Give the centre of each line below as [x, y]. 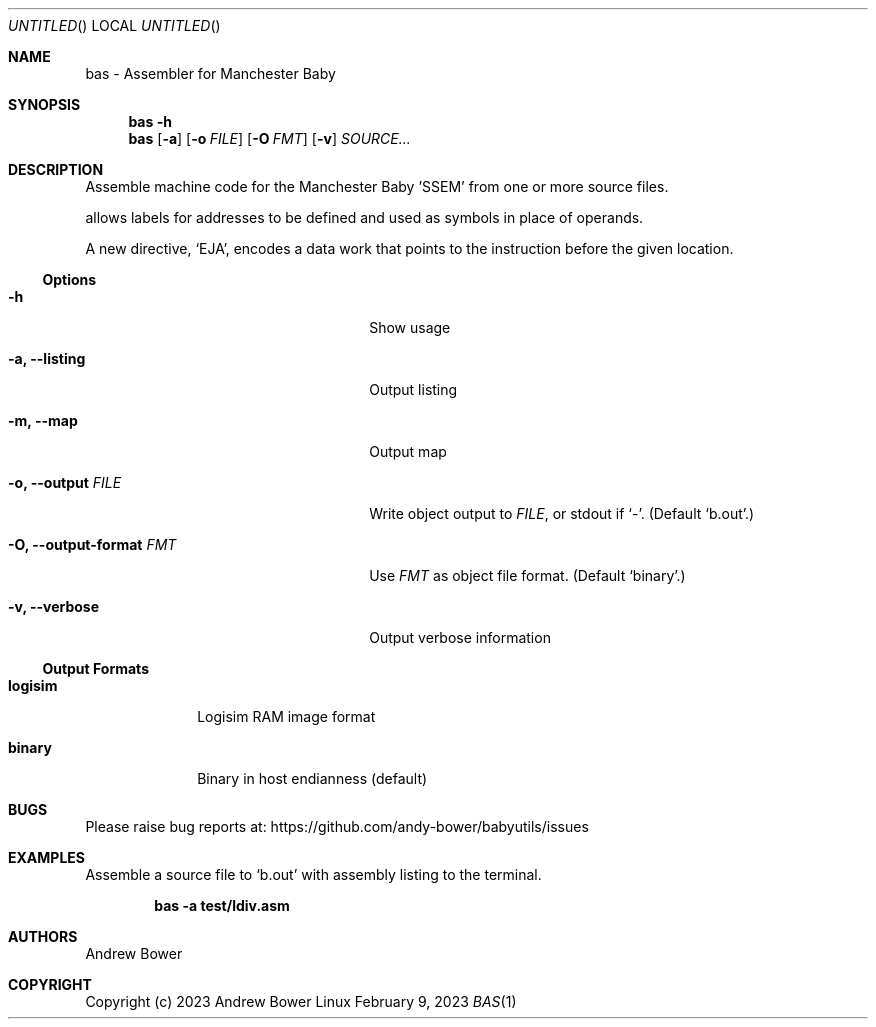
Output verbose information [460, 637]
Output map [408, 451]
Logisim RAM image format [286, 716]
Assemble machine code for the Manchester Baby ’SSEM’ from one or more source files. [377, 186]
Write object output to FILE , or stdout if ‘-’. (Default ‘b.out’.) [562, 513]
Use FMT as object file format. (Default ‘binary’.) [527, 575]
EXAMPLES [46, 857]
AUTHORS [43, 936]
